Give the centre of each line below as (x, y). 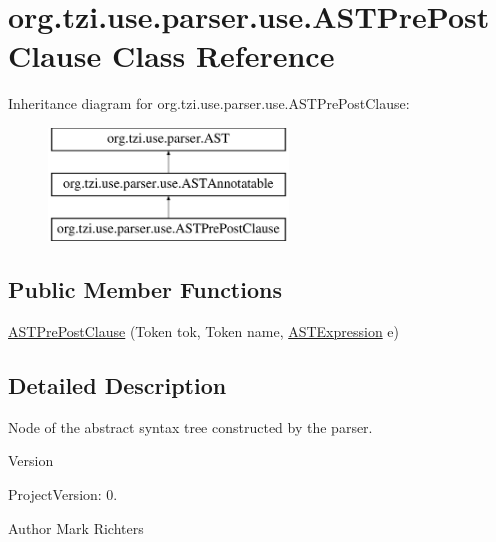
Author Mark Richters (76, 527)
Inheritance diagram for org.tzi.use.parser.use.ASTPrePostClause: (209, 103)
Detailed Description (117, 385)
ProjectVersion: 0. (63, 494)
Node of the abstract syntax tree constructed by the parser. (190, 426)
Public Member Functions (145, 289)
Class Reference (223, 55)
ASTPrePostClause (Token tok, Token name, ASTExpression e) (204, 331)
